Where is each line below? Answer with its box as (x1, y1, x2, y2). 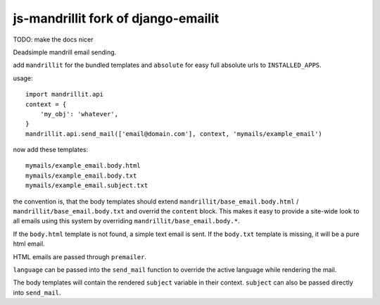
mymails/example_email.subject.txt (25, 182, 148, 189)
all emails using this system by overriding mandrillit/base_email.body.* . (13, 217, 240, 225)
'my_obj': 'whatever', (39, 110, 119, 118)
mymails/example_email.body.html (25, 162, 141, 170)
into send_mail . (13, 288, 61, 297)
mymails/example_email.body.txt (25, 171, 137, 180)
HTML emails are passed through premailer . (13, 252, 147, 261)
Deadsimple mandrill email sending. (13, 48, 117, 56)
